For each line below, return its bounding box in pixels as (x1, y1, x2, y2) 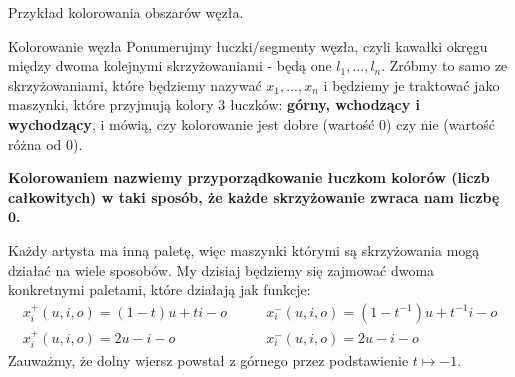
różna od (8, 133, 62, 154)
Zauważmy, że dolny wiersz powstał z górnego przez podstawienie (8, 350, 409, 371)
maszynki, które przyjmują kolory (8, 94, 214, 115)
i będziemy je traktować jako (323, 74, 500, 95)
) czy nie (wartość (386, 113, 496, 134)
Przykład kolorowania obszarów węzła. (8, 2, 244, 22)
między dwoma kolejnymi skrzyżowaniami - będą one (8, 55, 332, 76)
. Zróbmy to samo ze (381, 55, 508, 76)
